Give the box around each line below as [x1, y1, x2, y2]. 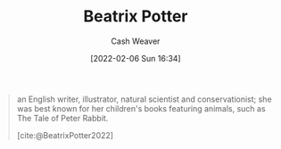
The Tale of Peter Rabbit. [16, 112, 109, 123]
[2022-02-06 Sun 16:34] [90, 53, 181, 63]
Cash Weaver [111, 36, 161, 46]
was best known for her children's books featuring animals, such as [16, 103, 266, 113]
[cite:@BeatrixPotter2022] [16, 129, 113, 140]
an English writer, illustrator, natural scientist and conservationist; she [16, 94, 273, 104]
